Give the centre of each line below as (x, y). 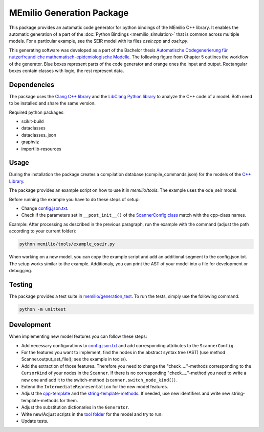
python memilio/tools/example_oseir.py (67, 244)
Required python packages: (37, 112)
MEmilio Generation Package (69, 13)
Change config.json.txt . (45, 208)
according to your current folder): (43, 231)
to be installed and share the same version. (52, 103)
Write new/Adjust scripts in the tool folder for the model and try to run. (92, 414)
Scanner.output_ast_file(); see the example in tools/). (74, 359)
